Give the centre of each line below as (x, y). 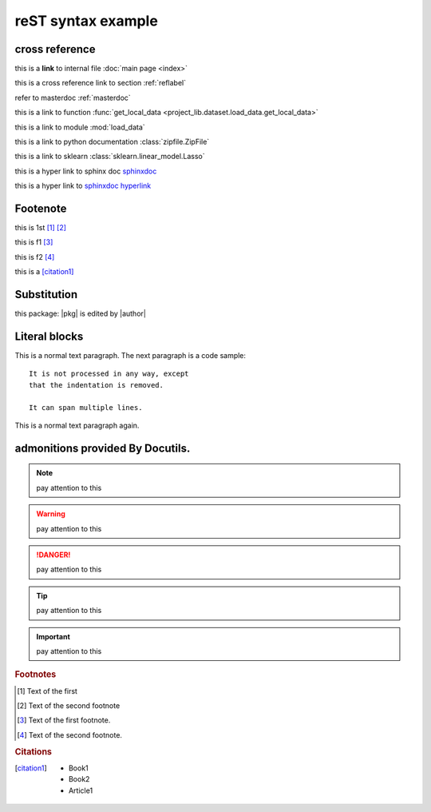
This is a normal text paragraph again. (77, 426)
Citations (33, 751)
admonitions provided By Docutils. (103, 448)
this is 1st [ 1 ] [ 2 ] (41, 228)
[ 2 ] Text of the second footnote (69, 706)
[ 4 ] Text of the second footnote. (70, 734)
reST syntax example (87, 21)
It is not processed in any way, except (109, 374)
